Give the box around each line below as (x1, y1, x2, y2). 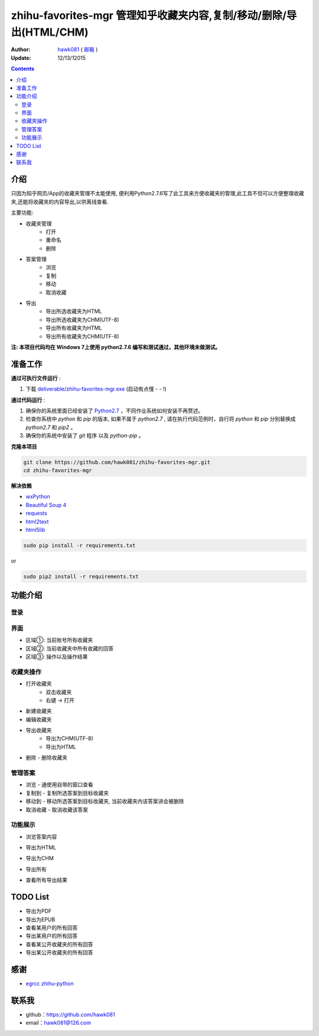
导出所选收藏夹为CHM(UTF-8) (45, 316, 119, 323)
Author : (11, 46, 31, 53)
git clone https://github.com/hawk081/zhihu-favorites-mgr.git (23, 459, 211, 466)
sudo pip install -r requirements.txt (23, 542, 136, 548)
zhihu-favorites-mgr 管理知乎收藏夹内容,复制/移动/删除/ (11, 9, 287, 22)
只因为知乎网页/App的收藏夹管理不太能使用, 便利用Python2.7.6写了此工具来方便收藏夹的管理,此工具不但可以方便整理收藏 (11, 190, 304, 197)
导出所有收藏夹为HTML (45, 324, 103, 331)
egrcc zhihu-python (25, 980, 74, 987)
